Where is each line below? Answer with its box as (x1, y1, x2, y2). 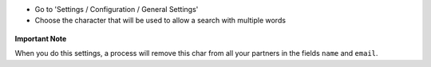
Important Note (14, 33, 67, 43)
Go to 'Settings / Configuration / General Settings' (34, 5, 199, 14)
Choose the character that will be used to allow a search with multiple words (34, 16, 287, 26)
